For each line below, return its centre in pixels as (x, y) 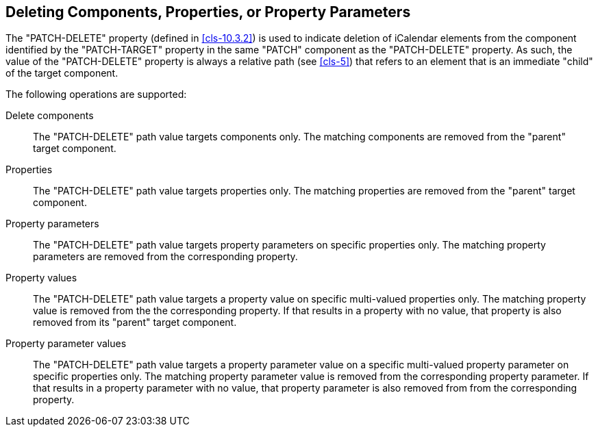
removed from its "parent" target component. (135, 322)
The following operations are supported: (96, 94)
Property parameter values (66, 344)
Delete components (50, 116)
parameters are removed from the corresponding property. (165, 257)
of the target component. (62, 73)
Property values (41, 278)
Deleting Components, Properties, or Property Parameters (208, 12)
